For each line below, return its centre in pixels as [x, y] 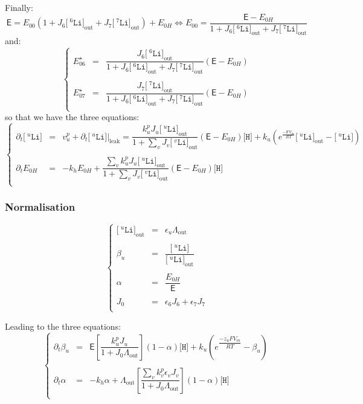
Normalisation [40, 207]
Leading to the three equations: [63, 326]
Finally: [19, 7]
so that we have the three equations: [72, 117]
